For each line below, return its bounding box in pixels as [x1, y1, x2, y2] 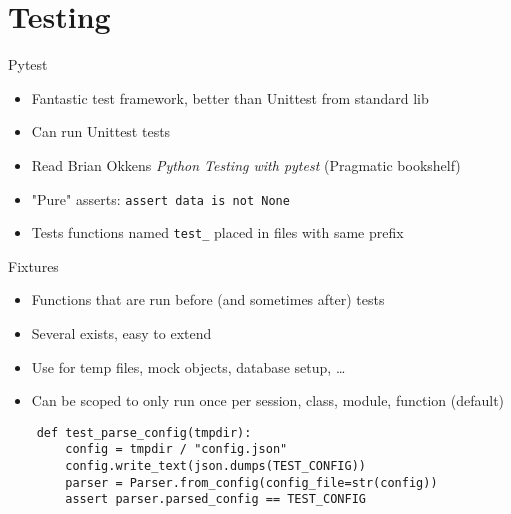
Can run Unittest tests [31, 121, 171, 142]
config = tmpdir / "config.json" [65, 442, 288, 457]
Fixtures [8, 255, 59, 276]
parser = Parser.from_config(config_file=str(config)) [65, 475, 438, 490]
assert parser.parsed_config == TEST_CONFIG [65, 492, 366, 507]
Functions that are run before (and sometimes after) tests [31, 289, 385, 310]
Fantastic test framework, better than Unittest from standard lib [31, 87, 429, 108]
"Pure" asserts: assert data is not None [31, 188, 290, 209]
